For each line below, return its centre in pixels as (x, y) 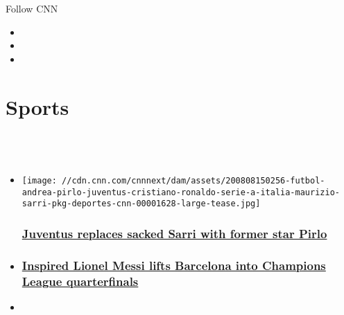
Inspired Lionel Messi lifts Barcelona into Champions (174, 265)
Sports (37, 106)
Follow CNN (32, 8)
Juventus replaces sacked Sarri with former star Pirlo (174, 233)
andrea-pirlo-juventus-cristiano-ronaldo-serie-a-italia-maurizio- (181, 192)
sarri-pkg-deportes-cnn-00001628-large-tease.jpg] (141, 204)
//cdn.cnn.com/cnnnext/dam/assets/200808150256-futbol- (193, 180)
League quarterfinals (80, 281)
